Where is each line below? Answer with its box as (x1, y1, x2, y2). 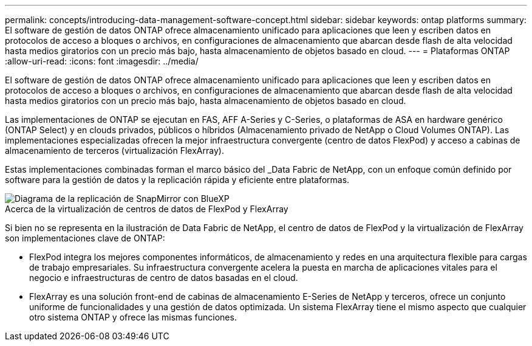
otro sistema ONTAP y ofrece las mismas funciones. (29, 312, 237, 322)
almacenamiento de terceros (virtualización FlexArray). (5, 145, 224, 156)
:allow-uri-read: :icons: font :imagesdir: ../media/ (5, 56, 199, 66)
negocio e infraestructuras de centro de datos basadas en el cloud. (29, 272, 298, 283)
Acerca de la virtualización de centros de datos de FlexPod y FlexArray (5, 204, 288, 214)
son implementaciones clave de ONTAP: (5, 233, 165, 243)
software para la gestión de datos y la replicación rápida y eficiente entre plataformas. (5, 175, 350, 185)
